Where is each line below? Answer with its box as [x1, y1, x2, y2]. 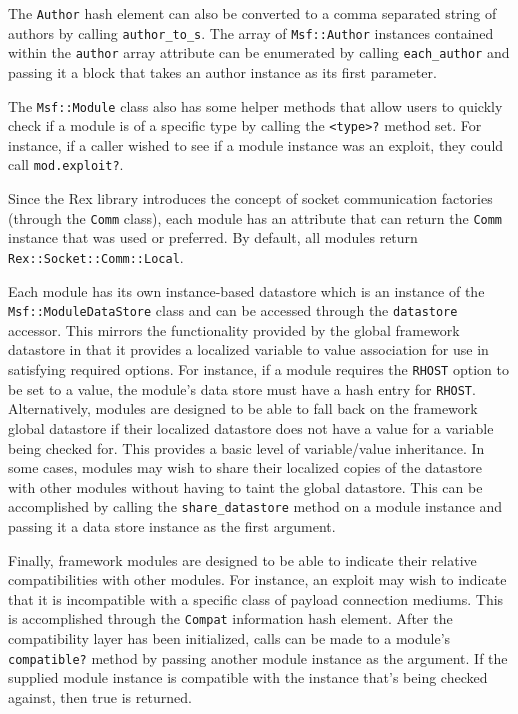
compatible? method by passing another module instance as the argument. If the [8, 647, 508, 668]
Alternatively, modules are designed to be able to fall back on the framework [8, 398, 478, 419]
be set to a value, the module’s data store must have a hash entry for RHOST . [8, 378, 476, 399]
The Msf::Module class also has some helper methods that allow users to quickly [8, 95, 503, 116]
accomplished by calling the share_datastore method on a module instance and [8, 496, 503, 517]
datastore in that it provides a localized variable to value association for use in [8, 339, 489, 360]
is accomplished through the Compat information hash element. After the [8, 608, 453, 629]
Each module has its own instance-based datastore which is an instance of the [8, 280, 485, 301]
